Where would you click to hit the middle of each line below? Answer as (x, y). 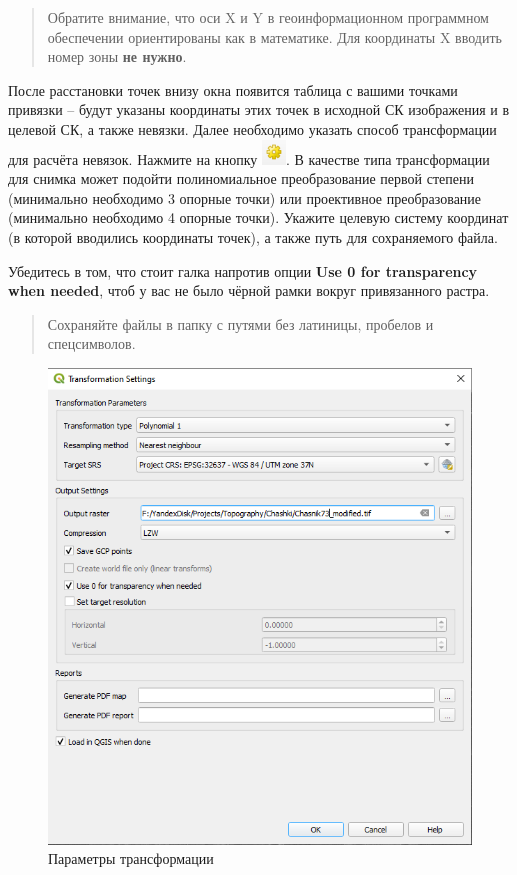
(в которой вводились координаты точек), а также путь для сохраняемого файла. (253, 236)
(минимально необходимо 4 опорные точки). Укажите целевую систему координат (258, 217)
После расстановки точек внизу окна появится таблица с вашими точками (233, 89)
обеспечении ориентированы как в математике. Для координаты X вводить (274, 36)
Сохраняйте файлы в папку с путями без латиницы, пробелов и (240, 323)
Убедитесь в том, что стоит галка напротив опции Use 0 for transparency (243, 270)
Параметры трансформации (131, 858)
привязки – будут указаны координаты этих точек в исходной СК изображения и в (259, 109)
